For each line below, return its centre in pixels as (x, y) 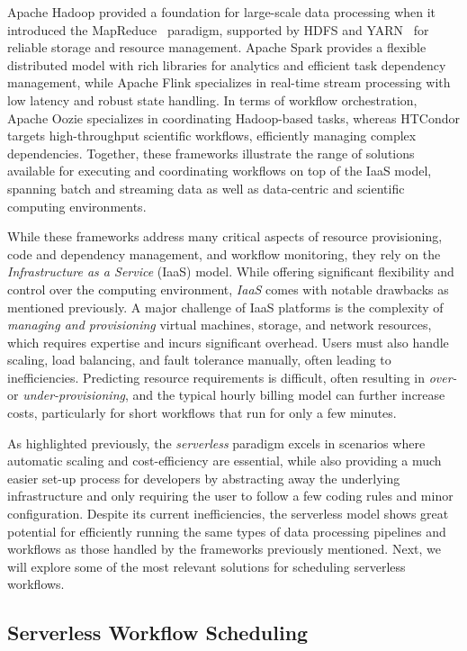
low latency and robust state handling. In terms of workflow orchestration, (212, 99)
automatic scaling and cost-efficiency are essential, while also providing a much (225, 461)
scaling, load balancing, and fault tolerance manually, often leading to (199, 360)
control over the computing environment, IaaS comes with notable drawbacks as (228, 289)
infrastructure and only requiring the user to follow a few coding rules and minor (230, 496)
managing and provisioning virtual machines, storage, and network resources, (220, 325)
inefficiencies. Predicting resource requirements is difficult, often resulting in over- (232, 377)
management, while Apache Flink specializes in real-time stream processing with (229, 82)
